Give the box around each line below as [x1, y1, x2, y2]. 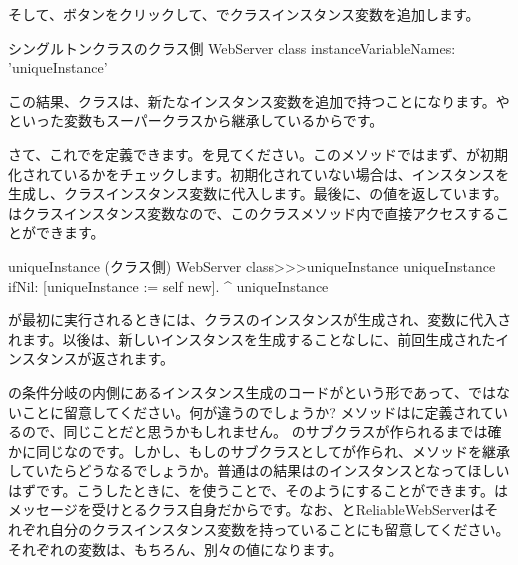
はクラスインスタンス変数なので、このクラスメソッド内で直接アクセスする [8, 202, 496, 223]
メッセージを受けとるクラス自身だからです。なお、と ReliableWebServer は [8, 499, 485, 520]
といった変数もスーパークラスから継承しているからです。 [8, 110, 384, 131]
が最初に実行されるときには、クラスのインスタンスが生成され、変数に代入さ [8, 309, 512, 330]
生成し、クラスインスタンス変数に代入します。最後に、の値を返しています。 [8, 183, 508, 204]
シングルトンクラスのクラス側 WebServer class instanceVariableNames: [8, 37, 456, 58]
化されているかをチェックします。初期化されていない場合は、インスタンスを [8, 163, 510, 184]
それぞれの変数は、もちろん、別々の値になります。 [8, 538, 343, 559]
